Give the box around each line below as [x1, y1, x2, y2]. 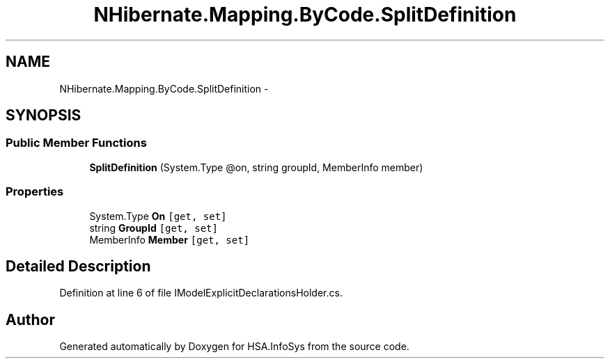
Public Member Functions [6, 136, 147, 150]
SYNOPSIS [6, 106, 81, 125]
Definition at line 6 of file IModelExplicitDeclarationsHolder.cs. [59, 287, 343, 299]
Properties [6, 184, 64, 199]
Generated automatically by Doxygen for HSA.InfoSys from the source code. [59, 340, 409, 353]
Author [6, 310, 55, 329]
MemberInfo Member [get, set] [89, 233, 250, 246]
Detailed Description [6, 257, 151, 275]
